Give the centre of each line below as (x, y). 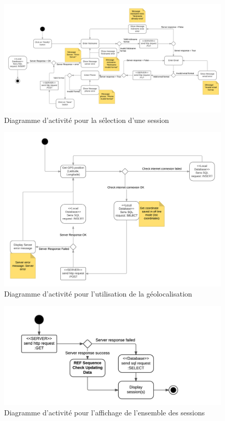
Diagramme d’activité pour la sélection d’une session (87, 120)
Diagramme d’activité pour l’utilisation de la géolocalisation (98, 293)
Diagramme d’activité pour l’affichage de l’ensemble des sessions (105, 413)
